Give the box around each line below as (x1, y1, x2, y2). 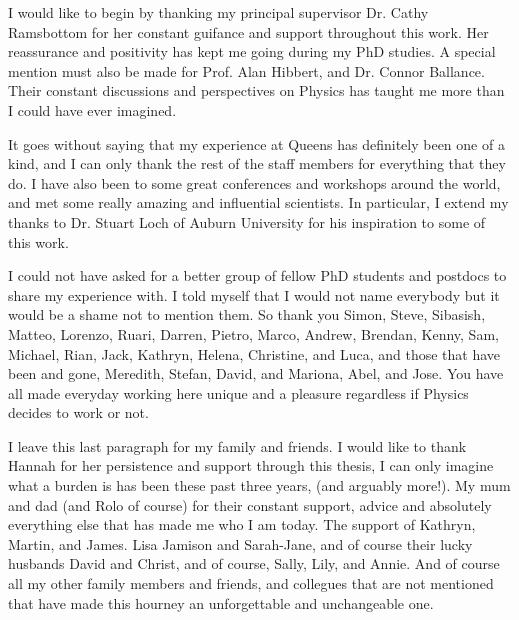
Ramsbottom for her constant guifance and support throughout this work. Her (8, 21, 489, 42)
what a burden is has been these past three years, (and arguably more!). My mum (8, 475, 511, 496)
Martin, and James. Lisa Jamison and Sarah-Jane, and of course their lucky (8, 533, 473, 554)
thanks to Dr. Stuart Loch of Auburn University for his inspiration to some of (8, 211, 486, 232)
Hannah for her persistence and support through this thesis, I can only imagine (8, 455, 494, 476)
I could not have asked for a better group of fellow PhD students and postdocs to (8, 265, 507, 286)
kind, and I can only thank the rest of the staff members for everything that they (8, 153, 506, 174)
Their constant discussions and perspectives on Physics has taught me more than (8, 80, 505, 101)
